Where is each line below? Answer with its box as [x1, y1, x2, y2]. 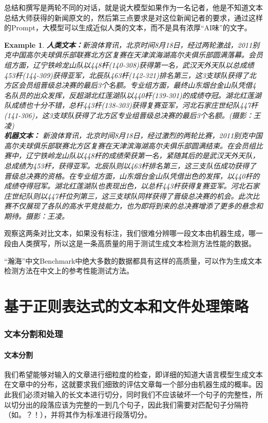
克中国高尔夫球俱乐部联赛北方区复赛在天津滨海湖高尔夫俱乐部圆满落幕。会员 [4, 49, 263, 60]
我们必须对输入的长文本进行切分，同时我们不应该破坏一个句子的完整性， [11, 389, 256, 400]
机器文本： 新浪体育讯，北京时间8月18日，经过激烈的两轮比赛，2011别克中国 [4, 130, 263, 141]
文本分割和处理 [4, 327, 63, 340]
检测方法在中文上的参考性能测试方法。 [4, 265, 133, 276]
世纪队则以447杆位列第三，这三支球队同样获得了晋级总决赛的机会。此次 [11, 190, 253, 201]
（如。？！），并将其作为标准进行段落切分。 [4, 409, 151, 420]
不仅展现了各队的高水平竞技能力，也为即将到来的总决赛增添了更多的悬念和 [11, 200, 263, 211]
